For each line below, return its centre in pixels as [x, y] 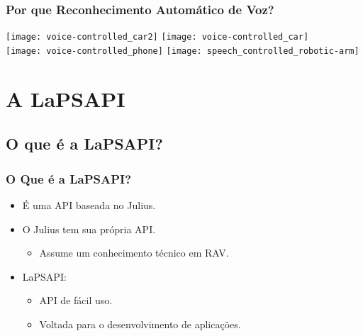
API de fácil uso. [76, 300]
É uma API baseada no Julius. [89, 205]
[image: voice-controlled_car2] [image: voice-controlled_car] [157, 37]
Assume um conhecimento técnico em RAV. [134, 253]
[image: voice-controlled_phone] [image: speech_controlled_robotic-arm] [183, 51]
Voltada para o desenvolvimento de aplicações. [140, 324]
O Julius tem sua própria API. [89, 229]
